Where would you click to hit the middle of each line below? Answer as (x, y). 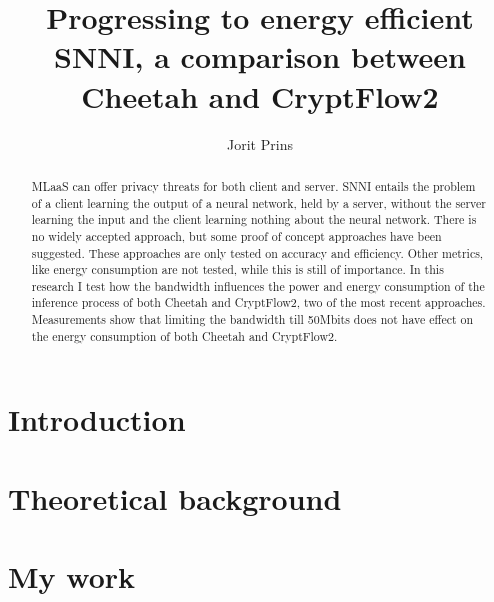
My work (72, 576)
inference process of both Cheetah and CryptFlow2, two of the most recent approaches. (258, 302)
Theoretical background (175, 497)
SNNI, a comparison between (260, 56)
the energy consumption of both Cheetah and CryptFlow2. (184, 335)
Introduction (97, 419)
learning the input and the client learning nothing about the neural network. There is (254, 219)
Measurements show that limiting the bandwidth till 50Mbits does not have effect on (252, 319)
